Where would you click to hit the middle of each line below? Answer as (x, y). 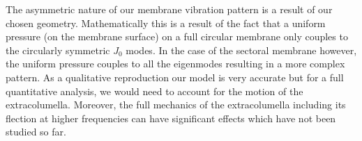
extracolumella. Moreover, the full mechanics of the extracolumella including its (176, 105)
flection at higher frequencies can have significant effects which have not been (171, 118)
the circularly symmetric (58, 50)
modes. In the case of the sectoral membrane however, (241, 50)
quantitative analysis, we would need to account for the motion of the (154, 91)
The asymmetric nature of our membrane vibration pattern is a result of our (169, 9)
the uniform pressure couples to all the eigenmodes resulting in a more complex (175, 64)
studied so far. (36, 132)
